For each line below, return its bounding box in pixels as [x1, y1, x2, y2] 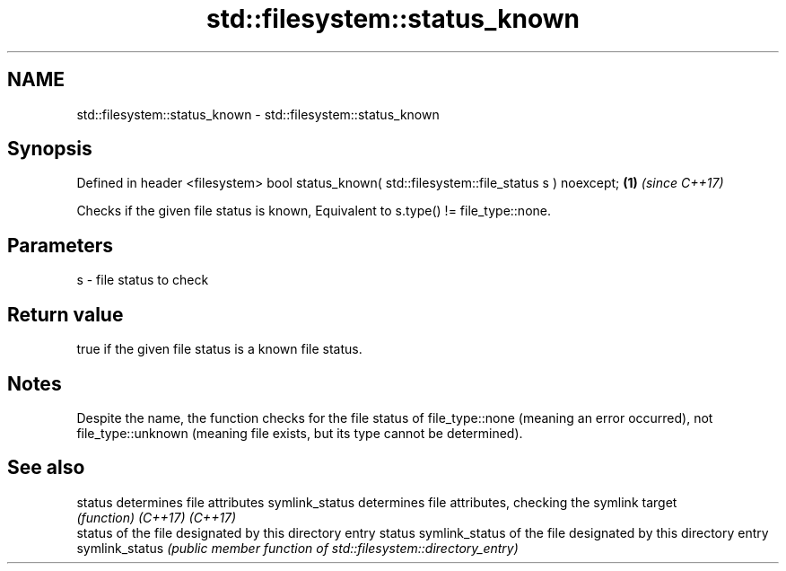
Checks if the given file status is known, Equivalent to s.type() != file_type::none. [76, 203, 551, 219]
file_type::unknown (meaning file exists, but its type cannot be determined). [76, 425, 523, 441]
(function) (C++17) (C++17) [76, 509, 237, 525]
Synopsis [7, 137, 92, 161]
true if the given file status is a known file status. [76, 341, 362, 357]
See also [7, 456, 85, 479]
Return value [7, 303, 124, 326]
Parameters [7, 233, 113, 257]
